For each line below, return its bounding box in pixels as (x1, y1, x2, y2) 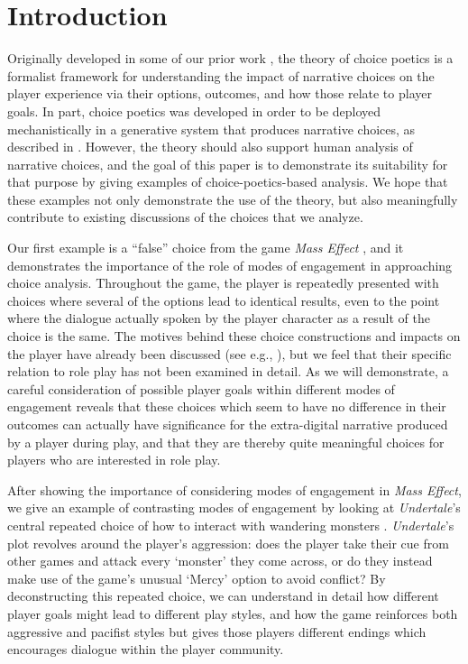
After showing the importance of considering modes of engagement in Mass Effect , (7, 480, 462, 499)
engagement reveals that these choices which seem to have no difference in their (7, 397, 446, 416)
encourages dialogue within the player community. (7, 640, 284, 659)
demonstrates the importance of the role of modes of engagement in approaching (7, 255, 453, 274)
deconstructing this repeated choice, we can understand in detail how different (7, 586, 439, 605)
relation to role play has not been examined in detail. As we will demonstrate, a (7, 362, 449, 381)
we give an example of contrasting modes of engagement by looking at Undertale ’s (7, 498, 461, 517)
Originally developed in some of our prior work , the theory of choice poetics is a (7, 49, 454, 68)
